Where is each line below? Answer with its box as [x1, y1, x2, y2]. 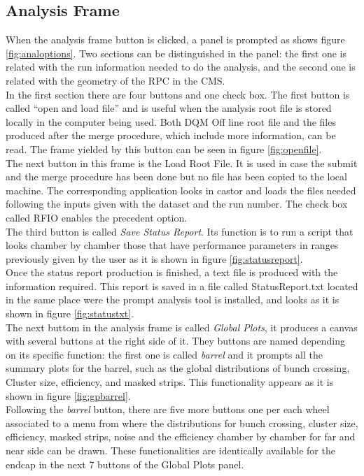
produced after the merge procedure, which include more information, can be [6, 128, 336, 143]
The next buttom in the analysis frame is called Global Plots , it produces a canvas [6, 319, 358, 334]
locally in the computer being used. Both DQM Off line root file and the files [6, 114, 336, 129]
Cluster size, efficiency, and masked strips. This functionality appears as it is [6, 375, 334, 389]
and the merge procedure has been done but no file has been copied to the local [6, 169, 347, 184]
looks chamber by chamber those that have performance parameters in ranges [6, 238, 339, 252]
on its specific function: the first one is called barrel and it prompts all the [6, 347, 323, 361]
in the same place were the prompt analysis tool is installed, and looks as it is [6, 292, 339, 307]
